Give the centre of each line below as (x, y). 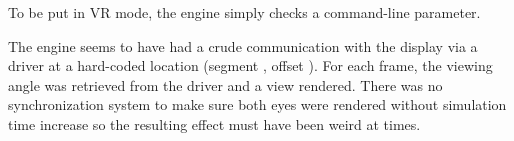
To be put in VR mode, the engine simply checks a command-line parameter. (244, 12)
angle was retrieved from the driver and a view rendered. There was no (225, 84)
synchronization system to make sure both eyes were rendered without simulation (257, 104)
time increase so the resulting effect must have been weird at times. (214, 123)
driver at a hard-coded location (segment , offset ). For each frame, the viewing (250, 65)
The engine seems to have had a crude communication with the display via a (243, 45)
